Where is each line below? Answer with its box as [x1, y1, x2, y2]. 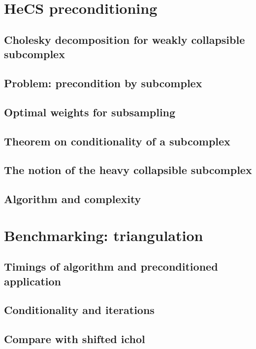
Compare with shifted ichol [4, 331, 145, 347]
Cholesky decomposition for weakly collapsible [4, 32, 245, 47]
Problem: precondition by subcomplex [4, 75, 202, 90]
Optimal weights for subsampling [4, 104, 176, 119]
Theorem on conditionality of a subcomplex [4, 133, 230, 148]
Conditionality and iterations [4, 302, 155, 317]
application [4, 273, 62, 288]
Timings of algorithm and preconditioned [4, 259, 218, 274]
